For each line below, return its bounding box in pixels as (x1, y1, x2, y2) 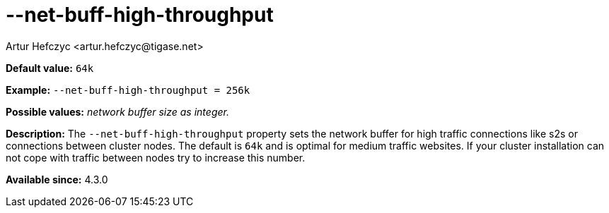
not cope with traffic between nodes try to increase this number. (6, 151, 306, 164)
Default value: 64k (6, 61, 94, 74)
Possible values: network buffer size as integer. (6, 105, 229, 118)
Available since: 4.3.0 (6, 173, 108, 185)
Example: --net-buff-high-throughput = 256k (6, 83, 250, 96)
